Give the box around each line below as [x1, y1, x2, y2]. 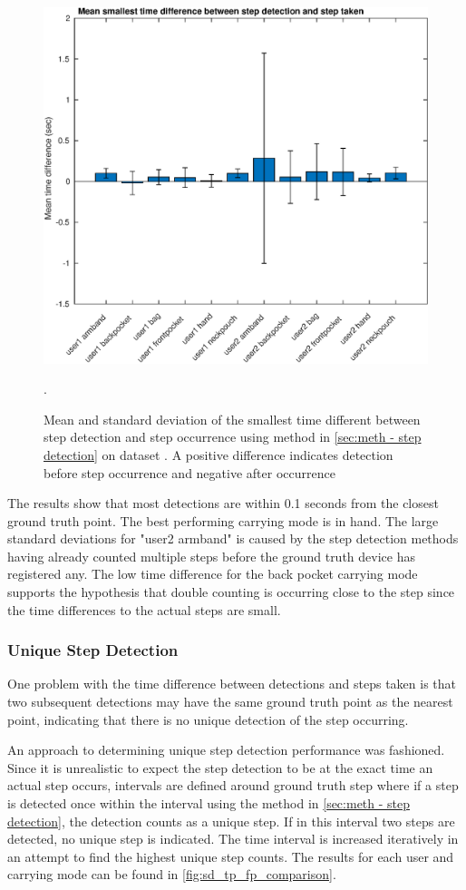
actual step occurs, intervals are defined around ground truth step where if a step [7, 776, 459, 795]
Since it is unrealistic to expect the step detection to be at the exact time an [7, 758, 433, 777]
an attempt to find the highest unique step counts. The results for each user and [7, 846, 454, 866]
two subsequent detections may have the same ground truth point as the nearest [7, 692, 453, 711]
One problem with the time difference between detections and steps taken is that [7, 674, 456, 693]
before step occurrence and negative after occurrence [44, 463, 335, 482]
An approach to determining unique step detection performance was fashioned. [7, 740, 445, 759]
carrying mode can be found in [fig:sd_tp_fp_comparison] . [7, 865, 336, 884]
